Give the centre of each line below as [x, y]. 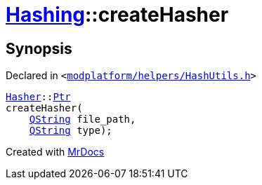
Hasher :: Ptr [38, 97]
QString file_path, [83, 119]
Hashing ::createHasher [117, 15]
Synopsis [39, 48]
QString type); [71, 131]
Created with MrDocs [55, 152]
